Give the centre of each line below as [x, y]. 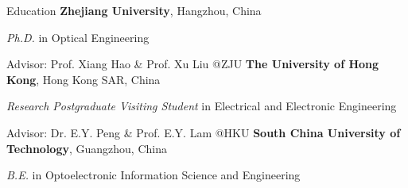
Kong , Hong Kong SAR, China [84, 79]
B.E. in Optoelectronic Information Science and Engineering [153, 175]
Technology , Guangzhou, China [87, 148]
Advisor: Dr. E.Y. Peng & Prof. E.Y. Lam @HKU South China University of [204, 132]
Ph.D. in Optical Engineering [78, 37]
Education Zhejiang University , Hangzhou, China [134, 10]
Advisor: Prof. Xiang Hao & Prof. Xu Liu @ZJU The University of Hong [193, 64]
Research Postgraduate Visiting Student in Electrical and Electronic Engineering [202, 106]
